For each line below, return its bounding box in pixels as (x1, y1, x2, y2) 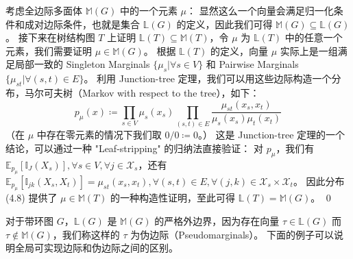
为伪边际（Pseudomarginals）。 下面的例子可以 (130, 227, 334, 241)
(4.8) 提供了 (5, 190, 58, 205)
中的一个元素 (119, 3, 178, 17)
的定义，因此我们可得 (176, 16, 273, 31)
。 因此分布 (293, 173, 345, 188)
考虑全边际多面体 (5, 3, 82, 17)
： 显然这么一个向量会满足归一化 (186, 3, 334, 17)
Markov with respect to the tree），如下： (82, 85, 260, 99)
